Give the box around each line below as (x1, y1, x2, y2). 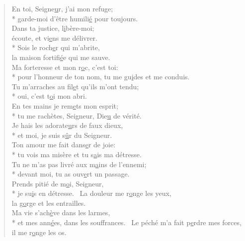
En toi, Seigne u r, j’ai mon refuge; (11, 3, 113, 13)
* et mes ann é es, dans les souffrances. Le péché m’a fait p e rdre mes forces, (11, 217, 242, 228)
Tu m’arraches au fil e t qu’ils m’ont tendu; (11, 81, 139, 91)
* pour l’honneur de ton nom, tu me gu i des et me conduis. (11, 71, 190, 82)
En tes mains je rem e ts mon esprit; (11, 100, 118, 111)
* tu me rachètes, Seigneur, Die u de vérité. (11, 110, 142, 120)
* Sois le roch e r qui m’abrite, (11, 42, 100, 53)
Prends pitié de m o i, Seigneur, (11, 178, 104, 188)
